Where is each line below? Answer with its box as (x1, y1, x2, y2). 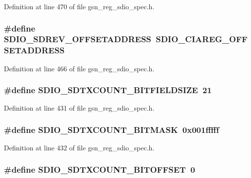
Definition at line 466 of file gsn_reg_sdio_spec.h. (4, 63, 155, 73)
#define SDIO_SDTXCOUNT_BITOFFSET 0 (4, 163, 195, 175)
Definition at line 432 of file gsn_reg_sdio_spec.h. (4, 143, 155, 153)
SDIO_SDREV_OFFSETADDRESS (4, 33, 151, 45)
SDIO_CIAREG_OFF (156, 33, 248, 45)
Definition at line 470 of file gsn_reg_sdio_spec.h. (4, 1, 155, 11)
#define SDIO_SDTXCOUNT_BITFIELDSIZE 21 (4, 84, 212, 96)
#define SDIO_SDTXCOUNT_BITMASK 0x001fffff (4, 123, 219, 135)
